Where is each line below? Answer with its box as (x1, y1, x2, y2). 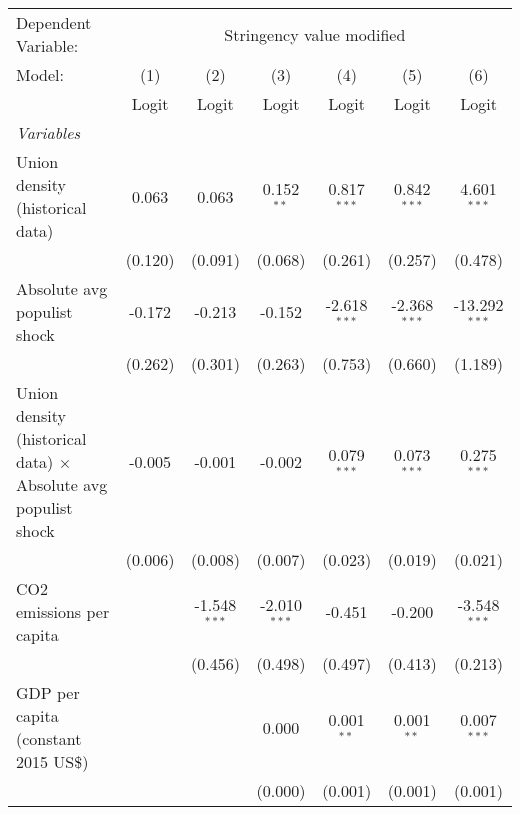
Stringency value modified (224, 22, 406, 46)
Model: (16, 63, 65, 86)
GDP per (16, 681, 80, 704)
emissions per (16, 600, 110, 623)
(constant (16, 727, 82, 750)
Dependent (16, 11, 92, 34)
